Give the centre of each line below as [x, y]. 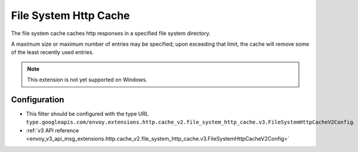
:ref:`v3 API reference [53, 130]
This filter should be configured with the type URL [87, 114]
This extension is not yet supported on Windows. [87, 80]
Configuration [38, 99]
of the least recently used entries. [53, 52]
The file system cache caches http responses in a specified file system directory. [111, 33]
